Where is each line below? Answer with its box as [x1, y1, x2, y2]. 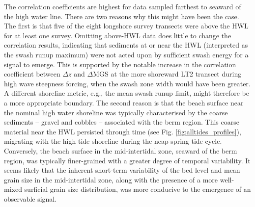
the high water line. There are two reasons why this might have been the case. [4, 11, 239, 21]
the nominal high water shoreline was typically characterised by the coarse [4, 107, 228, 117]
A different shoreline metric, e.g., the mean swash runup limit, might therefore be [4, 88, 249, 98]
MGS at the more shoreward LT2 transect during [93, 69, 242, 79]
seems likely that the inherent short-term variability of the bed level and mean [4, 165, 240, 175]
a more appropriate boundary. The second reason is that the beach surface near [4, 97, 244, 107]
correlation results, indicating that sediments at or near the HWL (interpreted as [4, 40, 248, 50]
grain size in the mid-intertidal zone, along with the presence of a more [4, 174, 218, 184]
